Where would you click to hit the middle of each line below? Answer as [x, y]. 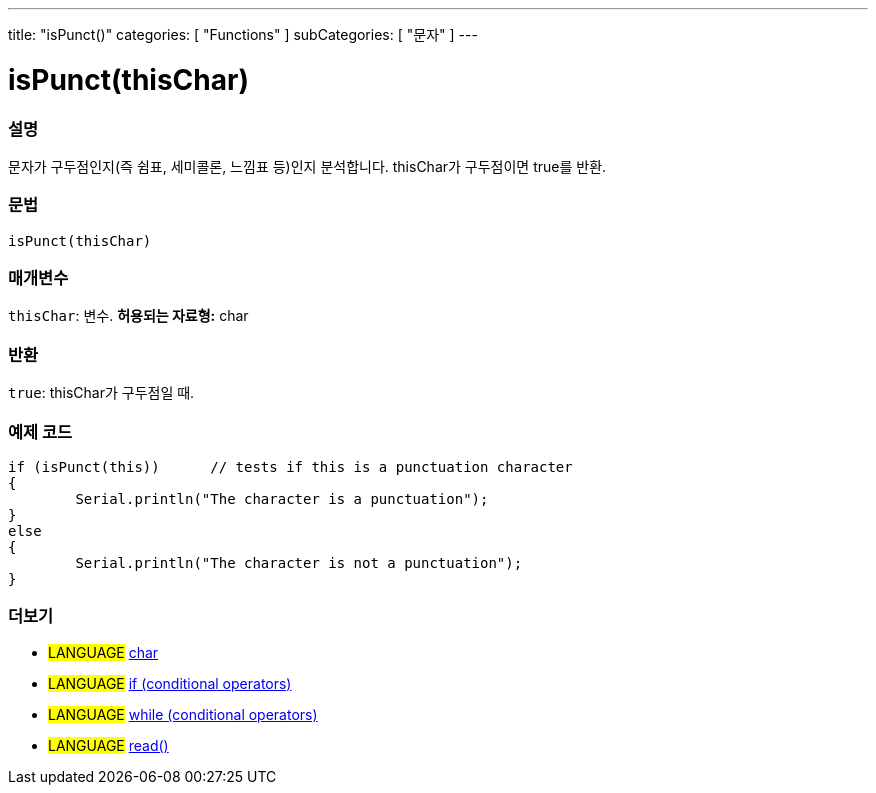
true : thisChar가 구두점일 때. [101, 393]
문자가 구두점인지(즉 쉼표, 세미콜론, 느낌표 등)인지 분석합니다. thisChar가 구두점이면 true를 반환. [307, 166]
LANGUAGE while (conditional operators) [183, 714]
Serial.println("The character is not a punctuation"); [299, 562]
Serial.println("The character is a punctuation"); [282, 498]
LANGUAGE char [103, 652]
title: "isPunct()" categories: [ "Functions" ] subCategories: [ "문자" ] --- [243, 34]
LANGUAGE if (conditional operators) [170, 683]
